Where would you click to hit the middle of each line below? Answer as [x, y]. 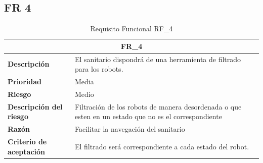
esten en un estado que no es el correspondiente [148, 116]
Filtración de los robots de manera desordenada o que [158, 106]
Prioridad [25, 82]
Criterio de [27, 142]
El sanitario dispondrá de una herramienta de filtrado [158, 59]
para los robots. [99, 69]
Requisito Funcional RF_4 [131, 29]
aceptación [27, 151]
